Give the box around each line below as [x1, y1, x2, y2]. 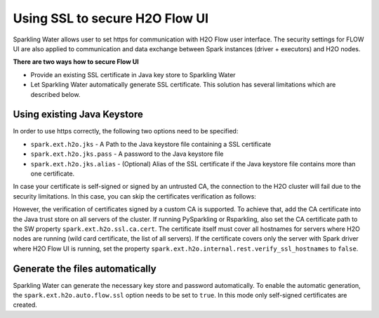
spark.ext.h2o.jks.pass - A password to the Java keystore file [30, 150, 224, 158]
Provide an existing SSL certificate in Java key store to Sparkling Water [30, 70, 236, 79]
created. [13, 300, 38, 309]
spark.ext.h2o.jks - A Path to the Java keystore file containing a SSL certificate [30, 140, 272, 148]
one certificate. [30, 169, 75, 178]
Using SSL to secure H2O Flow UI [13, 11, 209, 26]
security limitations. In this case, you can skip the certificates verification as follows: [13, 192, 256, 200]
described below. [30, 90, 81, 98]
